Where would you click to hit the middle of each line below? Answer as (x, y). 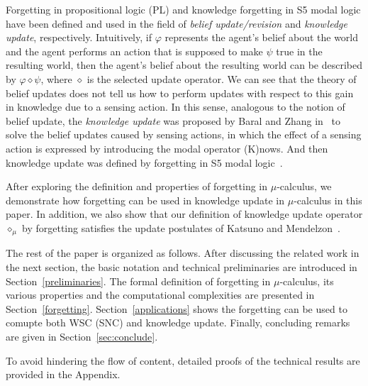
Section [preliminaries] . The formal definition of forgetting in (138, 281)
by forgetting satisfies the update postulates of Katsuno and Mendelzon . (181, 227)
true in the (299, 51)
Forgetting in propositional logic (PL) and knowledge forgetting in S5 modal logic (183, 9)
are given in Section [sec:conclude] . (82, 336)
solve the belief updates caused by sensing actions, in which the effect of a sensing (184, 134)
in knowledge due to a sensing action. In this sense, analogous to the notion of (175, 107)
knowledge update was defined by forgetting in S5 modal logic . (144, 162)
